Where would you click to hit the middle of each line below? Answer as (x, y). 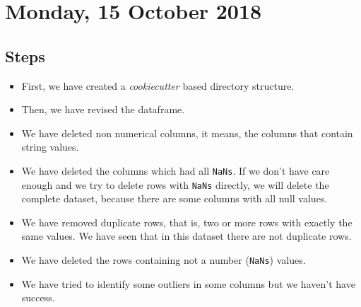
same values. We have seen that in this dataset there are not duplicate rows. (187, 236)
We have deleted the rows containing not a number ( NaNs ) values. (164, 260)
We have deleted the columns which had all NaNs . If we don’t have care (176, 170)
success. (38, 297)
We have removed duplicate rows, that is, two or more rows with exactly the (187, 222)
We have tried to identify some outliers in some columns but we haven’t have (188, 283)
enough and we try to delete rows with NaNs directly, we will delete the (175, 184)
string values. (50, 147)
